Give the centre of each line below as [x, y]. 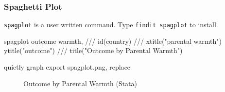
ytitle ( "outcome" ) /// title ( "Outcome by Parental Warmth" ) [93, 50]
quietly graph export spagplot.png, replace [67, 67]
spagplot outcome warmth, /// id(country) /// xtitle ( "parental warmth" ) [113, 41]
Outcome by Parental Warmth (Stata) [80, 83]
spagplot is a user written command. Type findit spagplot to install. [111, 25]
